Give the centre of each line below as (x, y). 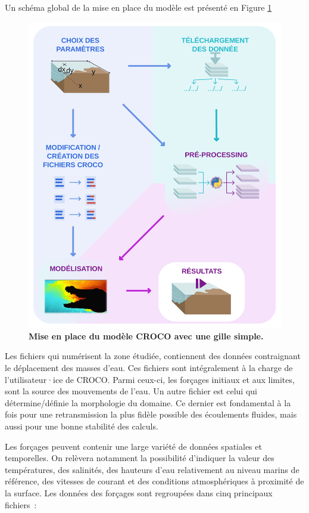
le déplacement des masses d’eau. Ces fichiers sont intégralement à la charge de (149, 367)
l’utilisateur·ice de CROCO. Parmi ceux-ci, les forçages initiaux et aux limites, (150, 379)
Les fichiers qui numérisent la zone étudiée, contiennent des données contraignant (153, 356)
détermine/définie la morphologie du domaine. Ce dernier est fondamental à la (148, 402)
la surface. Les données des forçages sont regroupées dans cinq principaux (139, 492)
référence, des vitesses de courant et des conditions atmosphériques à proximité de (154, 481)
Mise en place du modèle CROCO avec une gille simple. (146, 336)
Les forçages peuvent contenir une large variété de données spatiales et (133, 446)
